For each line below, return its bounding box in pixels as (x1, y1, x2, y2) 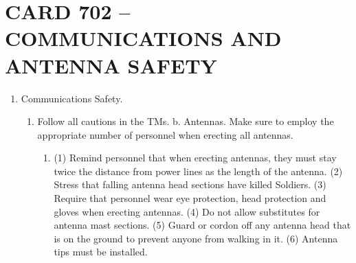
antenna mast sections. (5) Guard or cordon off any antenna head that (54, 218, 351, 232)
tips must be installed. (54, 244, 148, 259)
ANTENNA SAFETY (5, 51, 217, 79)
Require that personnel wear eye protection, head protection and (54, 191, 326, 205)
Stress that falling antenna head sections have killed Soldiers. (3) (54, 177, 326, 192)
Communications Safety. (21, 91, 123, 105)
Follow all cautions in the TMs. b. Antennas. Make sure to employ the (37, 114, 334, 128)
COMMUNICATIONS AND (5, 24, 282, 52)
